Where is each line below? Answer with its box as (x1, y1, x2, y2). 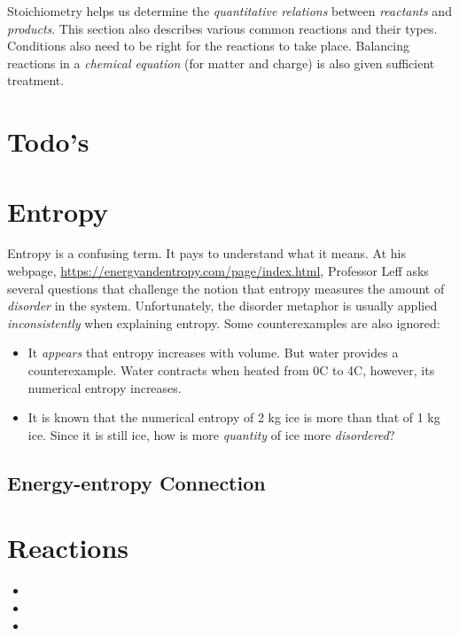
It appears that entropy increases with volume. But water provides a (27, 343, 399, 362)
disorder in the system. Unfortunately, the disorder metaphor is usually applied (7, 296, 438, 315)
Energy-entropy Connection (7, 468, 266, 496)
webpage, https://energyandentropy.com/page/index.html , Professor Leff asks (7, 262, 429, 280)
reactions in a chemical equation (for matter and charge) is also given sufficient (7, 53, 435, 72)
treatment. (7, 71, 65, 90)
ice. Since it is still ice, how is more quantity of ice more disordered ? (27, 425, 395, 444)
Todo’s (7, 123, 89, 160)
